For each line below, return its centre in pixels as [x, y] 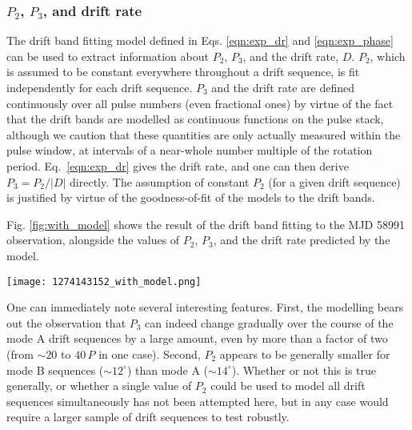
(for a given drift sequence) [334, 181]
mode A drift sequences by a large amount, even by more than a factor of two [197, 338]
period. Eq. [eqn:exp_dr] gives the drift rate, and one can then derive [178, 165]
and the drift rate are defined [283, 87]
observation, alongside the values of [93, 240]
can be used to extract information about [108, 56]
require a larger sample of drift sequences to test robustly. [148, 417]
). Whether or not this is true [304, 370]
